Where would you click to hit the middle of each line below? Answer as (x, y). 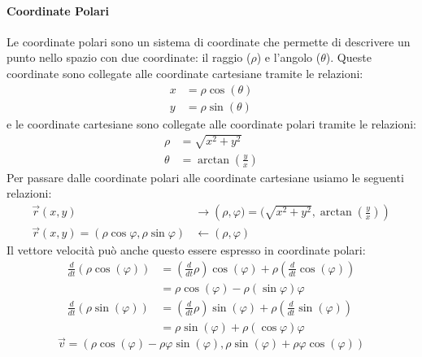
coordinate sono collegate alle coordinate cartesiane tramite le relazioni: (185, 73)
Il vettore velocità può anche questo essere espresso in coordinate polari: (186, 250)
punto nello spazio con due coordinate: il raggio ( (129, 57)
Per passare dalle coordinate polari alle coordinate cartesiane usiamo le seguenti (205, 177)
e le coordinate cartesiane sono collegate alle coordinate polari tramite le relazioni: (211, 123)
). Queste (348, 57)
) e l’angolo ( (289, 57)
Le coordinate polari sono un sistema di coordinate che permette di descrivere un (209, 41)
